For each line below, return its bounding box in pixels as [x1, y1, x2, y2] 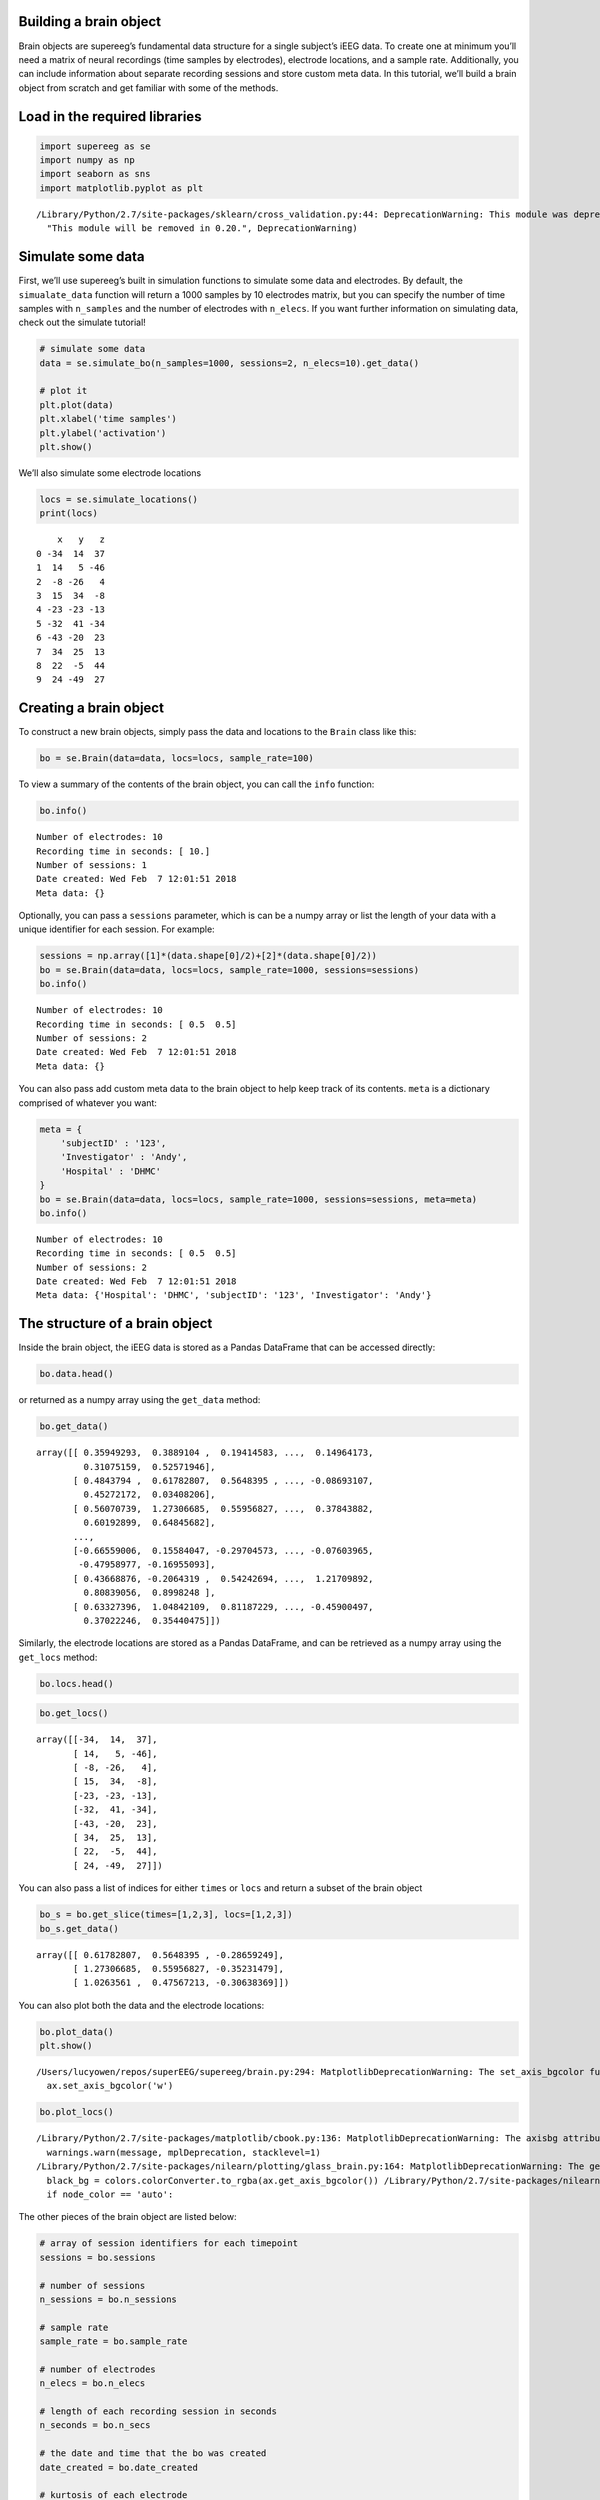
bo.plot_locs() [39, 2106, 114, 2118]
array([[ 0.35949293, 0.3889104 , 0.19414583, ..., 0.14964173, [36, 1447, 374, 1459]
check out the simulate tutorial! [18, 316, 147, 329]
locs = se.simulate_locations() [39, 494, 199, 505]
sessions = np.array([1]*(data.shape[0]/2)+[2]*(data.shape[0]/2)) [39, 950, 378, 962]
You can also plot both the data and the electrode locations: [18, 1999, 265, 2011]
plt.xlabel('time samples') [39, 413, 177, 425]
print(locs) [39, 508, 99, 519]
